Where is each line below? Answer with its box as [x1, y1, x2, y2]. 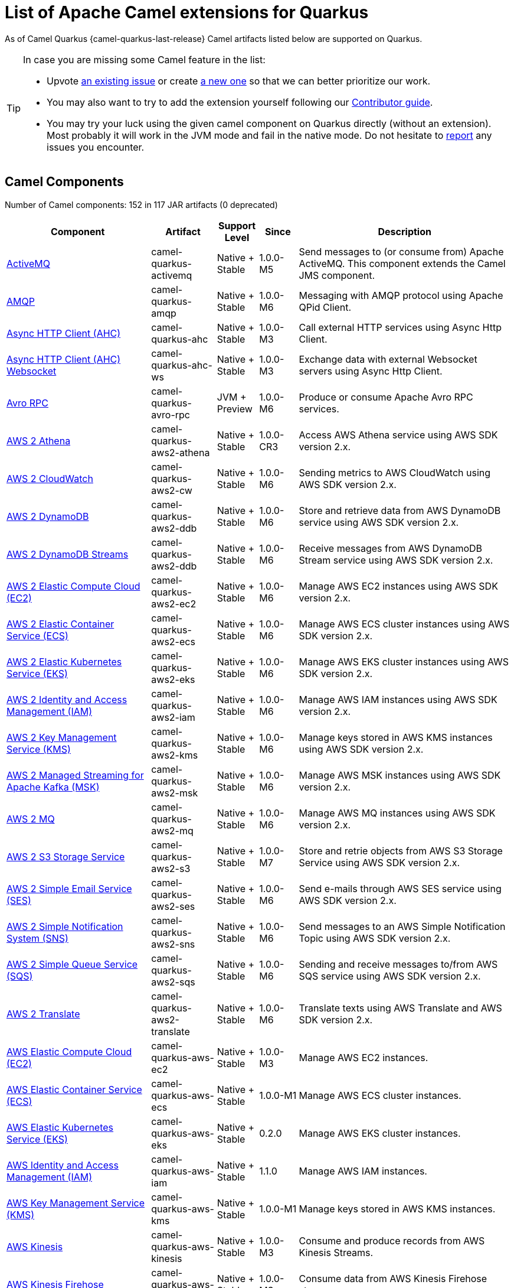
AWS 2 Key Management [6, 731, 117, 743]
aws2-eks [151, 673, 195, 685]
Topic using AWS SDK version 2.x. [299, 932, 451, 944]
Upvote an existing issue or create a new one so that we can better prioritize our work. [47, 74, 431, 87]
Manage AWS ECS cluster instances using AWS [299, 617, 510, 630]
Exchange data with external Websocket [299, 353, 477, 365]
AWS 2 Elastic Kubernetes [6, 655, 122, 668]
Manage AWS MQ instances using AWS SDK [299, 806, 496, 819]
